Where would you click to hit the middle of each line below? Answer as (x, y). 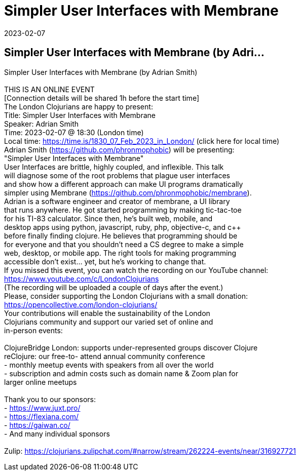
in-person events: (33, 330)
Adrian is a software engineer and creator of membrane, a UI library (117, 201)
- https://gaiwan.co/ (37, 425)
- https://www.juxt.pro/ (42, 408)
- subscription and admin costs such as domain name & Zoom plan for (121, 373)
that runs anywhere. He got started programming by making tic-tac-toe (123, 210)
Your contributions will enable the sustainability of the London (107, 313)
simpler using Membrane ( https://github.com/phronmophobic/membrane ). (128, 192)
